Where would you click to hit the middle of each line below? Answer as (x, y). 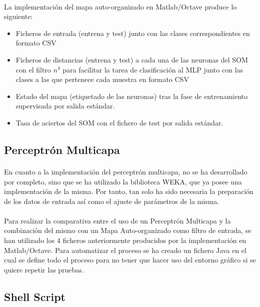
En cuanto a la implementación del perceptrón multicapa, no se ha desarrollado (126, 171)
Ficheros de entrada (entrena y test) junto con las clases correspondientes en (133, 33)
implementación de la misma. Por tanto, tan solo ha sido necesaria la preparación (129, 191)
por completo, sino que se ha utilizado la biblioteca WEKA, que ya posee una (123, 181)
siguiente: (18, 16)
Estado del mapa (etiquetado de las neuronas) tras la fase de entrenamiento (132, 96)
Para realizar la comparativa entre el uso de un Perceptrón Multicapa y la (117, 220)
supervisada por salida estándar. (65, 106)
